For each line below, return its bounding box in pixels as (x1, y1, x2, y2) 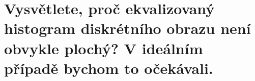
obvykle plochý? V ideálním (4, 37, 203, 58)
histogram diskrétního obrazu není (4, 18, 251, 38)
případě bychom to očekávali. (4, 57, 213, 78)
